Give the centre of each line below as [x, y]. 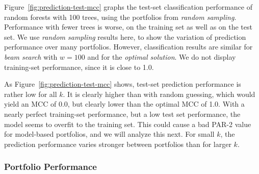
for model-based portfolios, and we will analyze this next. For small [109, 134]
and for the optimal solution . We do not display [162, 56]
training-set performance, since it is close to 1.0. [79, 67]
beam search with [31, 56]
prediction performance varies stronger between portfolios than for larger [118, 144]
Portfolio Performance [50, 167]
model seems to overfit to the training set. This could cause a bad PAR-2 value [128, 124]
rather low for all [31, 94]
